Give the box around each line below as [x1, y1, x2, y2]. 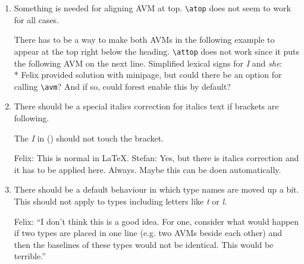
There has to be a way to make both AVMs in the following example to [14, 33, 275, 46]
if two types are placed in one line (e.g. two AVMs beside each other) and [14, 227, 283, 239]
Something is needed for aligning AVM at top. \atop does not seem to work [14, 2, 291, 14]
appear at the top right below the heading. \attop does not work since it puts [14, 45, 300, 57]
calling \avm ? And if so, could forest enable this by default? [14, 80, 231, 92]
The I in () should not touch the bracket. [14, 131, 164, 144]
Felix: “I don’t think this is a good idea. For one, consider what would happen [14, 215, 299, 227]
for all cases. [14, 13, 59, 26]
